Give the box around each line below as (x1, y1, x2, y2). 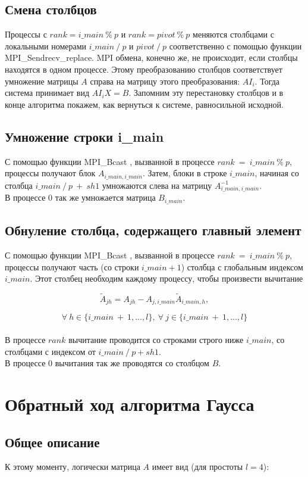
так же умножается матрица (55, 191, 156, 204)
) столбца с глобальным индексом (181, 260, 303, 273)
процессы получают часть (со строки (5, 260, 139, 273)
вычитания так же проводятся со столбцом (55, 357, 209, 369)
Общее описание (5, 432, 100, 451)
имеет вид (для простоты (152, 460, 243, 473)
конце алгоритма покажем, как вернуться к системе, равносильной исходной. (5, 98, 284, 110)
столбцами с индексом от (5, 345, 96, 357)
